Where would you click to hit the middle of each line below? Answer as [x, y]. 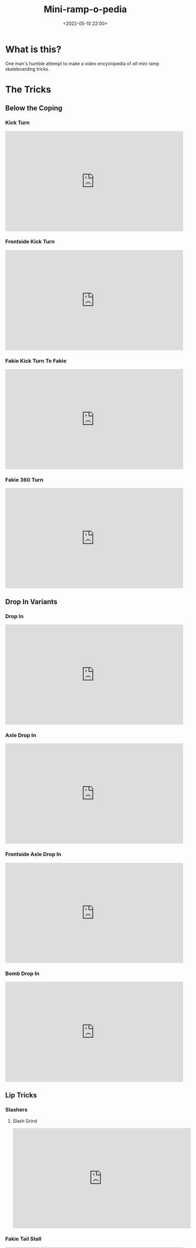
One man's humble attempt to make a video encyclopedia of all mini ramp [82, 63]
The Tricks [28, 89]
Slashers [17, 1110]
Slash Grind [25, 1121]
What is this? [34, 49]
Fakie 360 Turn [24, 480]
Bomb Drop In [22, 973]
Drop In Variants [31, 602]
